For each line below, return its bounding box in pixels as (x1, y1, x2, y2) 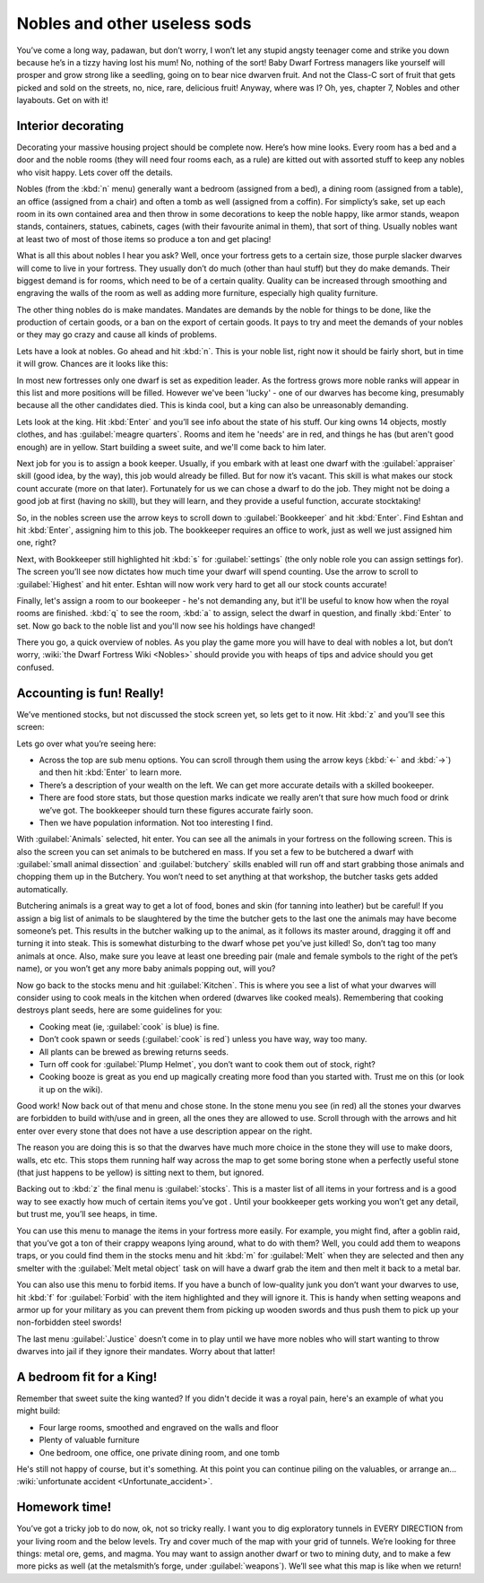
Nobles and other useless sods (16, 13, 252, 33)
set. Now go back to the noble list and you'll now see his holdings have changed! (16, 620, 315, 631)
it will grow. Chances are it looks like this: (16, 359, 169, 370)
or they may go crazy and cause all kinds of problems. (16, 329, 218, 340)
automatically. (16, 883, 69, 894)
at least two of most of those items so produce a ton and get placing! (16, 233, 272, 244)
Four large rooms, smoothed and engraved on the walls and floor (39, 1422, 280, 1432)
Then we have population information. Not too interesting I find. (39, 817, 273, 828)
